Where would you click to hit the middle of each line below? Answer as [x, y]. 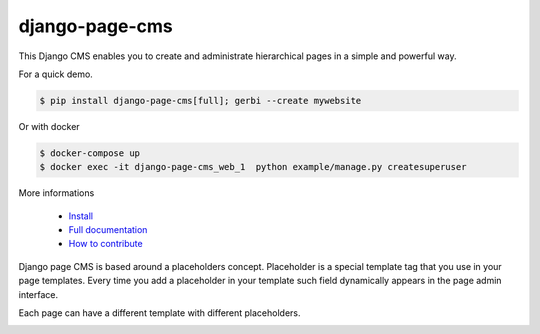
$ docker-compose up [89, 153]
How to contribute [106, 244]
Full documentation [108, 230]
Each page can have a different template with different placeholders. [159, 313]
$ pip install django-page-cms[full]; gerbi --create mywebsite [200, 100]
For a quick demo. [56, 74]
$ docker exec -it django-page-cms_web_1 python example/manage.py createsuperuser [253, 167]
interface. [38, 294]
